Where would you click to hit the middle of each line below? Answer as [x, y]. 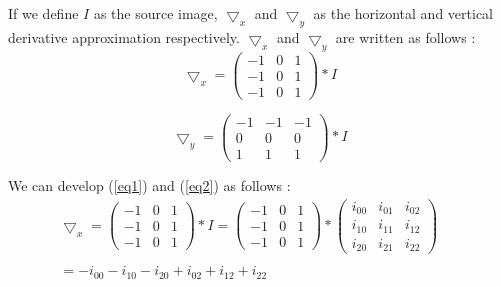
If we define [43, 13]
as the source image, [155, 13]
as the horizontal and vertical [403, 13]
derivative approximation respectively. [124, 36]
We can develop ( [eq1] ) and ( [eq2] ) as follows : [149, 184]
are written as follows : [405, 36]
